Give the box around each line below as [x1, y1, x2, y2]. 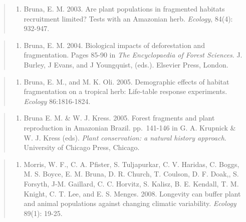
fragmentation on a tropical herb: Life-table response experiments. [24, 86, 227, 96]
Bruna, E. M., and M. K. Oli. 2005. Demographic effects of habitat [24, 76, 229, 86]
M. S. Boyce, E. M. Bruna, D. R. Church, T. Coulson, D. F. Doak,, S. [24, 168, 239, 179]
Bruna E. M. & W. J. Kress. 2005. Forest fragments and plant [24, 112, 215, 123]
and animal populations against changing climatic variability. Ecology [24, 198, 236, 208]
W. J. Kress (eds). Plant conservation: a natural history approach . [24, 132, 226, 142]
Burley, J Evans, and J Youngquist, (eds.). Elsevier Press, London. [24, 59, 228, 69]
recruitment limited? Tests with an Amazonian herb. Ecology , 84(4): [24, 13, 233, 23]
